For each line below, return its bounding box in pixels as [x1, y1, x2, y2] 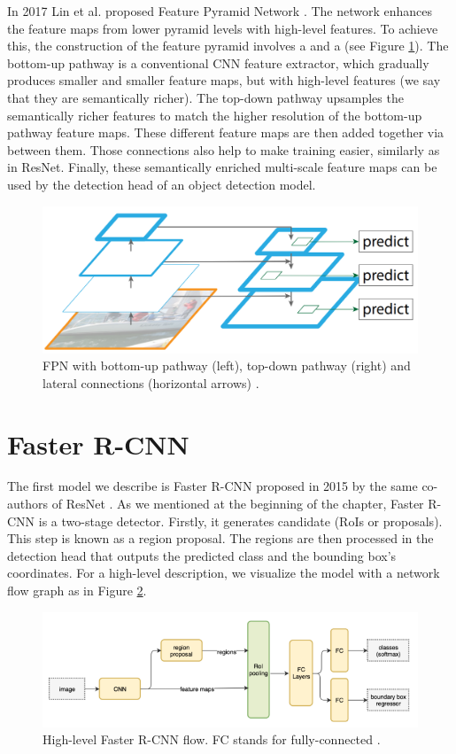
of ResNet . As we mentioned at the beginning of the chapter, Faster [51, 494, 424, 513]
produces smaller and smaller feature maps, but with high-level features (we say [7, 71, 441, 89]
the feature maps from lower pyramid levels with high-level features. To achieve [7, 19, 438, 37]
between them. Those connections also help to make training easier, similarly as [7, 140, 440, 159]
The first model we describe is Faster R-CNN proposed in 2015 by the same [7, 477, 418, 495]
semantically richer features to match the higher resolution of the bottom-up [7, 105, 422, 124]
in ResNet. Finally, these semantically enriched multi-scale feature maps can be [7, 158, 437, 176]
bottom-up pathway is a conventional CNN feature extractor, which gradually [7, 53, 429, 72]
